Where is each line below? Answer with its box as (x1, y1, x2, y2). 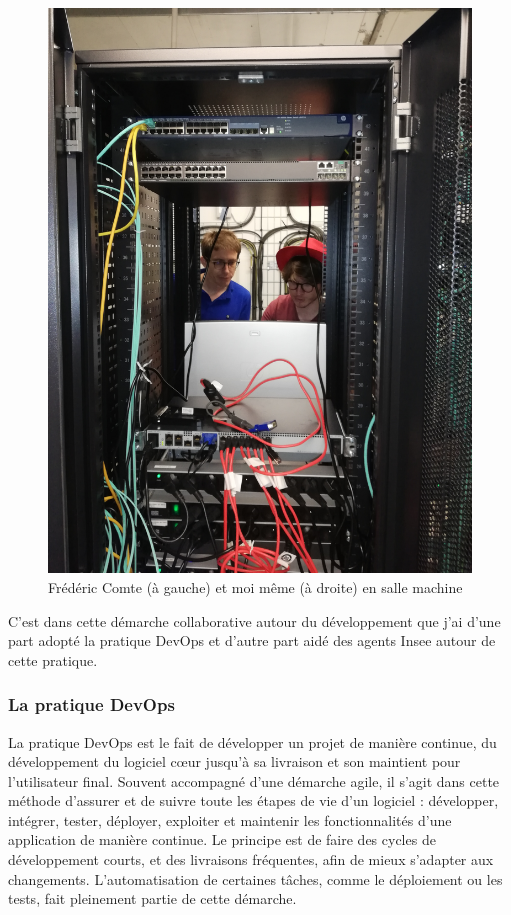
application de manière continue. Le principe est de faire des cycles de (8, 829, 436, 850)
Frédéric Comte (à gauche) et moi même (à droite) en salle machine (48, 576, 463, 597)
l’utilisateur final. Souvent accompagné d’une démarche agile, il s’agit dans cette (8, 770, 500, 791)
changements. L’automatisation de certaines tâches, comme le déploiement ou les (8, 868, 503, 889)
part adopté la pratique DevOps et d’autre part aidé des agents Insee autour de (8, 630, 496, 651)
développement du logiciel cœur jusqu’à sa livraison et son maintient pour (8, 751, 461, 772)
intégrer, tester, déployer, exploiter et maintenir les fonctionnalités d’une (8, 809, 452, 830)
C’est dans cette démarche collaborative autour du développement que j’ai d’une (8, 610, 501, 631)
